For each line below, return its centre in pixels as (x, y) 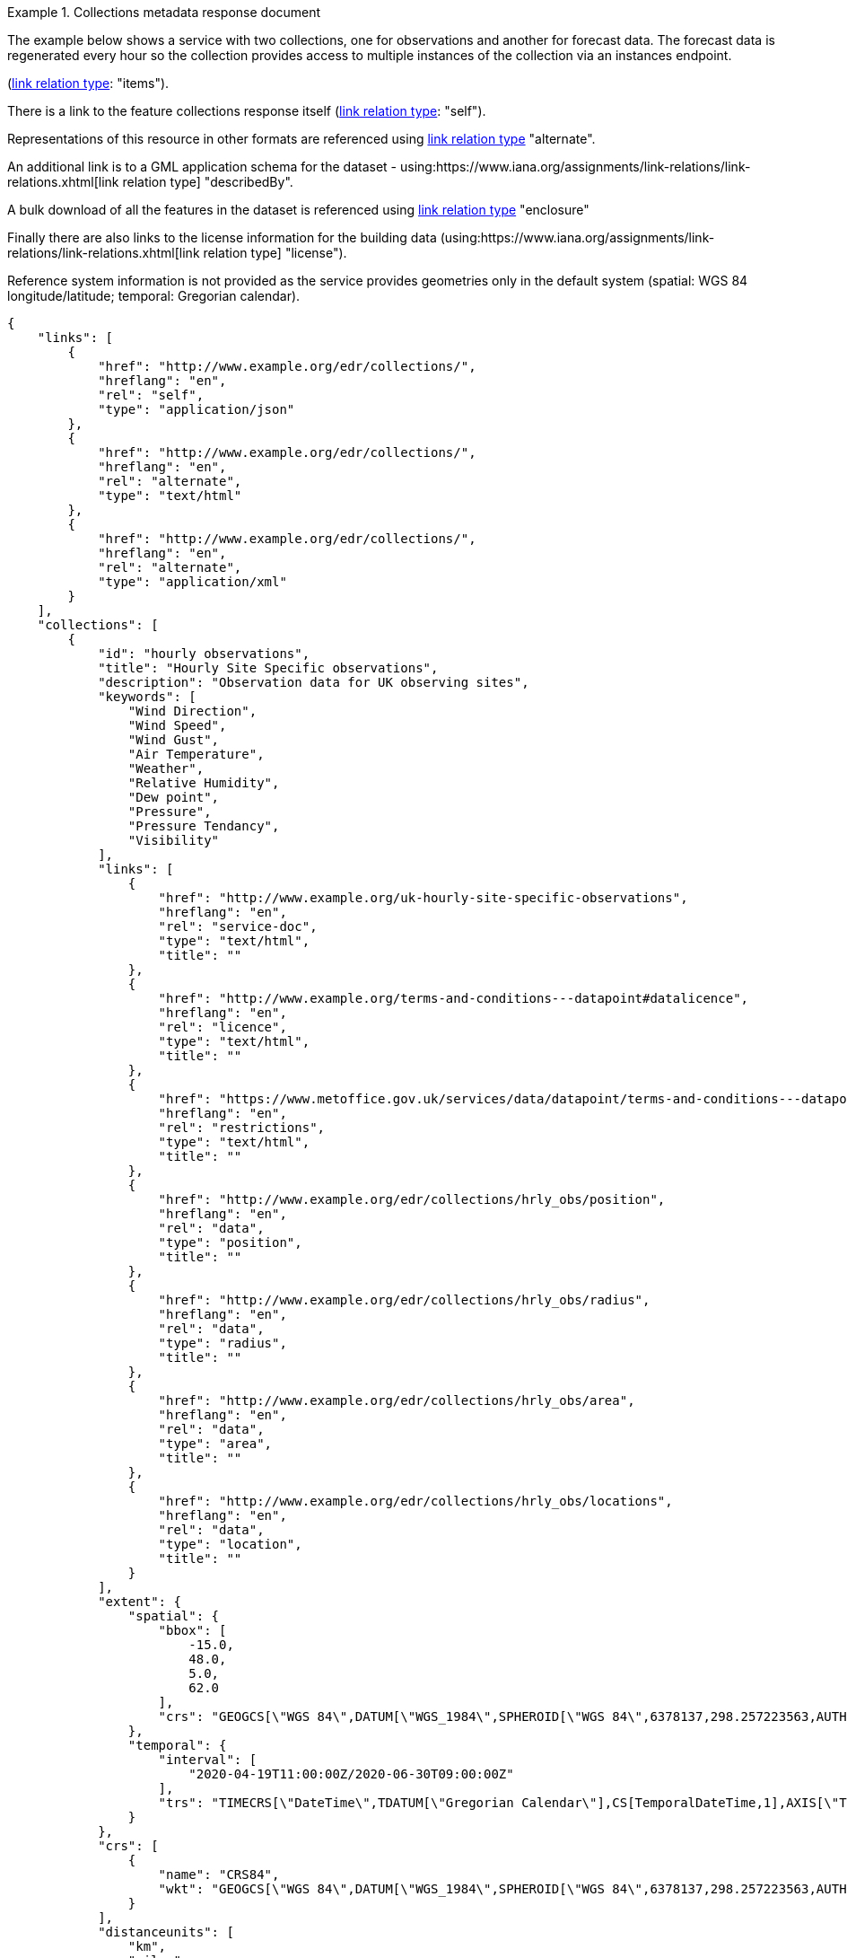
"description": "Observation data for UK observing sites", (314, 682)
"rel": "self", (151, 395)
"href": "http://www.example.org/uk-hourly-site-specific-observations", (423, 898)
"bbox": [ (192, 1630)
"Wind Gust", (174, 740)
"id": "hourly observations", (204, 654)
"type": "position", (230, 1242)
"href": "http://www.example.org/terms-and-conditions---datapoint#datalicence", (454, 998)
